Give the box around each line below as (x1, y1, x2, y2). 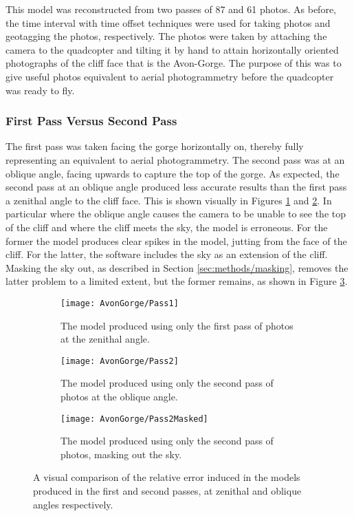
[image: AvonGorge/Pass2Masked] (60, 413, 208, 424)
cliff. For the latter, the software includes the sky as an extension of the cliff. (5, 247, 328, 261)
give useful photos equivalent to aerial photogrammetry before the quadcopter (5, 69, 334, 83)
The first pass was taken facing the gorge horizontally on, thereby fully (5, 139, 304, 153)
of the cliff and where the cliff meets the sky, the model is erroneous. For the (5, 219, 328, 234)
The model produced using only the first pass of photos (60, 318, 294, 332)
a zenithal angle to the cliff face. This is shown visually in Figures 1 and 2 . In (5, 193, 332, 207)
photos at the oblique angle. (60, 389, 178, 403)
